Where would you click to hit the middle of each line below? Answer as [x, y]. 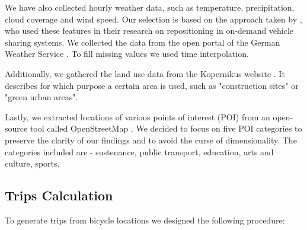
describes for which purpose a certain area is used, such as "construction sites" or [152, 85]
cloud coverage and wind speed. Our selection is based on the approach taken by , [153, 19]
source [16, 128]
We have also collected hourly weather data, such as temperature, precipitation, [150, 7]
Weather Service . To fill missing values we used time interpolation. [127, 54]
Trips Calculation [59, 195]
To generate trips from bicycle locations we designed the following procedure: [145, 220]
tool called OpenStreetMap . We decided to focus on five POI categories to [166, 128]
